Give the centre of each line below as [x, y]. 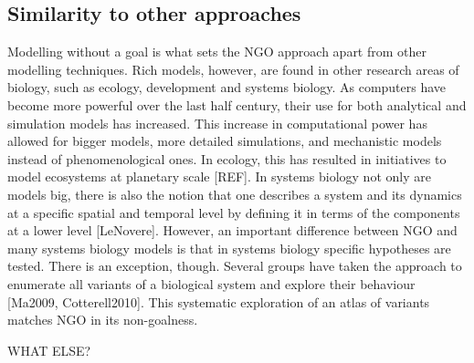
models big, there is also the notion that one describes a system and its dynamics [235, 194]
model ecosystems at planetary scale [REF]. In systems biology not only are [219, 176]
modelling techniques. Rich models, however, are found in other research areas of [233, 69]
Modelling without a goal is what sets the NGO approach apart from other [217, 52]
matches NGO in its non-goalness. [103, 320]
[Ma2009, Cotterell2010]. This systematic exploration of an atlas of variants [219, 301]
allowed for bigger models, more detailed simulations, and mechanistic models [225, 141]
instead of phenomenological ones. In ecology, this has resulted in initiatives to [227, 158]
